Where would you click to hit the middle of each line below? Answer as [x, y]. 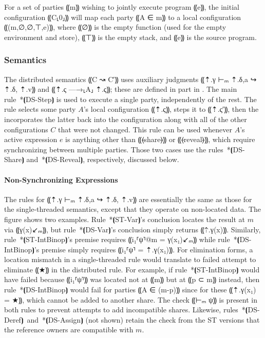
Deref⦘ [14, 319]
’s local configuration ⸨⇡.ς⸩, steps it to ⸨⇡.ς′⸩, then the [171, 109]
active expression [31, 139]
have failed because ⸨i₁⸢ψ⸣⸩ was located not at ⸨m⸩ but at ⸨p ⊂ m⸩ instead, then [132, 279]
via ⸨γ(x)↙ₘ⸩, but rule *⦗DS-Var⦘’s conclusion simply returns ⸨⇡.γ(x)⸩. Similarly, [132, 229]
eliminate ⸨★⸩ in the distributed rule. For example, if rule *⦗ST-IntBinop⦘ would [132, 269]
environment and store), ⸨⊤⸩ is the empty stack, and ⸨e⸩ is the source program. [130, 37]
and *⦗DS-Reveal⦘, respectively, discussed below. [103, 159]
